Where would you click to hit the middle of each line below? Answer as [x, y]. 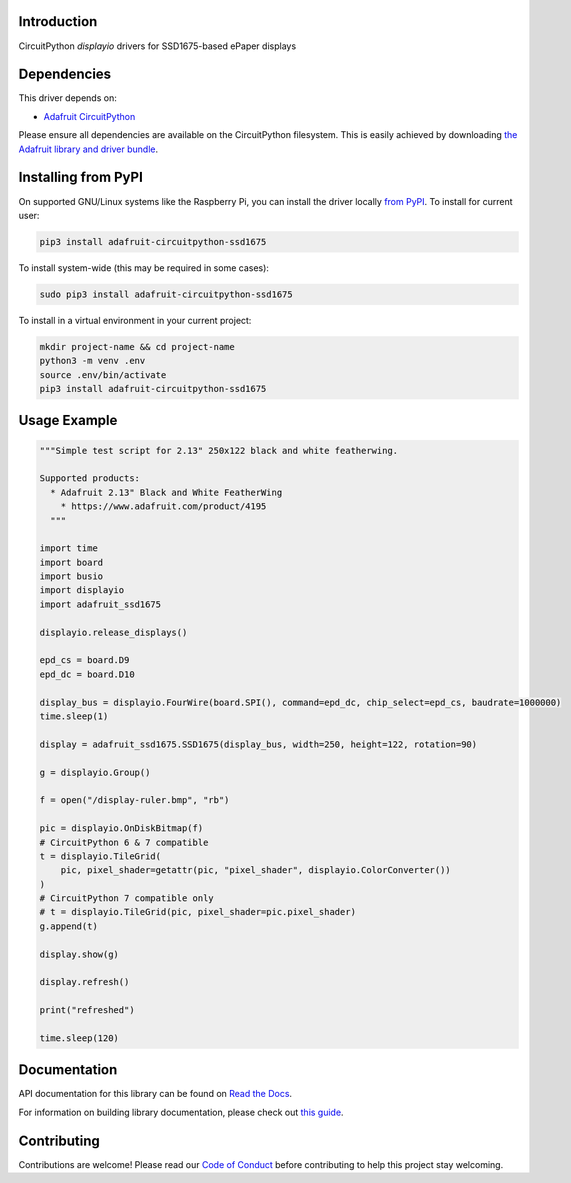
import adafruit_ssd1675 [100, 604]
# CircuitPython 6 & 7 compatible [124, 842]
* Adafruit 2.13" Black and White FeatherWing [166, 492]
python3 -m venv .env [92, 361]
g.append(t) [69, 926]
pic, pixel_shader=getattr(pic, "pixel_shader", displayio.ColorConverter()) [256, 870]
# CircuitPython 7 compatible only [126, 898]
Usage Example [68, 420]
